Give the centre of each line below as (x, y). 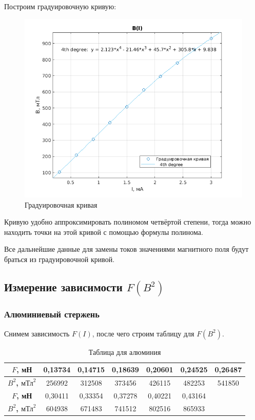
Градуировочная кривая (61, 204)
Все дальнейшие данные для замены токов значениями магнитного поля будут (126, 249)
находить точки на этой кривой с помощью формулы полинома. (104, 232)
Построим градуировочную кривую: (60, 6)
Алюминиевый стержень (52, 314)
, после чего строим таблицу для (143, 333)
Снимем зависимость (37, 333)
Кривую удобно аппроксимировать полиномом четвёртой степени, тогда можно (128, 222)
